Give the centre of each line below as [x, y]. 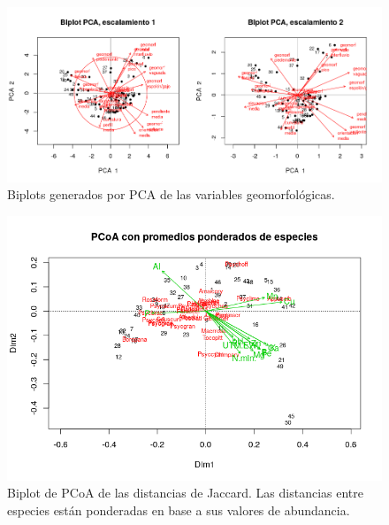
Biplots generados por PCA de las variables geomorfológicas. [171, 194]
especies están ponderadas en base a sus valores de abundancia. [179, 510]
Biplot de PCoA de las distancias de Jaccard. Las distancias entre [186, 493]
